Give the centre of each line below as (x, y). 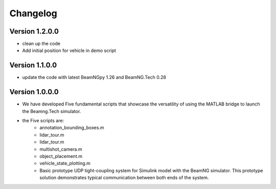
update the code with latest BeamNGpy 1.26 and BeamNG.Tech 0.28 (94, 77)
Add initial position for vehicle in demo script (69, 50)
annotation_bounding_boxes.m (72, 128)
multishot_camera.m (61, 149)
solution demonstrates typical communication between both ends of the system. (124, 178)
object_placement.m (61, 156)
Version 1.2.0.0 (34, 31)
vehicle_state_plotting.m (65, 164)
